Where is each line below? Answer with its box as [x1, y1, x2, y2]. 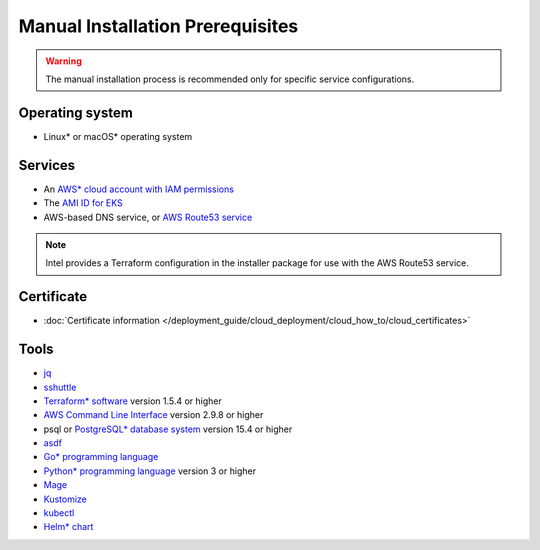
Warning [45, 55, 82, 67]
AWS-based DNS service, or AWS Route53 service [43, 211, 253, 223]
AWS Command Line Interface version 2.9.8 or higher [43, 409, 264, 421]
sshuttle [43, 381, 77, 393]
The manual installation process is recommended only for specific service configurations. [45, 73, 415, 85]
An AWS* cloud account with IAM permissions [43, 183, 235, 195]
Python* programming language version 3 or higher [43, 465, 257, 477]
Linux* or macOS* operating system [43, 130, 193, 142]
